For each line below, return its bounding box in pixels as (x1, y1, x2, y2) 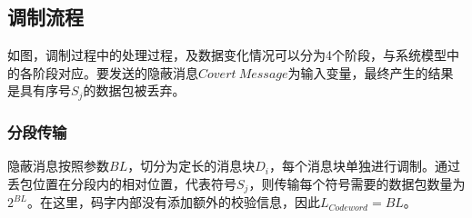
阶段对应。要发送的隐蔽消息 (32, 63, 198, 82)
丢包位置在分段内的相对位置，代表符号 (7, 173, 236, 193)
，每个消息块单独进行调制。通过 (268, 156, 460, 175)
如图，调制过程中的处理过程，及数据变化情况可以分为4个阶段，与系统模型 (7, 45, 447, 64)
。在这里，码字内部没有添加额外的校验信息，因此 (26, 193, 320, 212)
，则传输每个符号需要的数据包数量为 (248, 173, 466, 193)
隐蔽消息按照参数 (7, 156, 109, 175)
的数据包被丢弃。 (83, 81, 186, 100)
